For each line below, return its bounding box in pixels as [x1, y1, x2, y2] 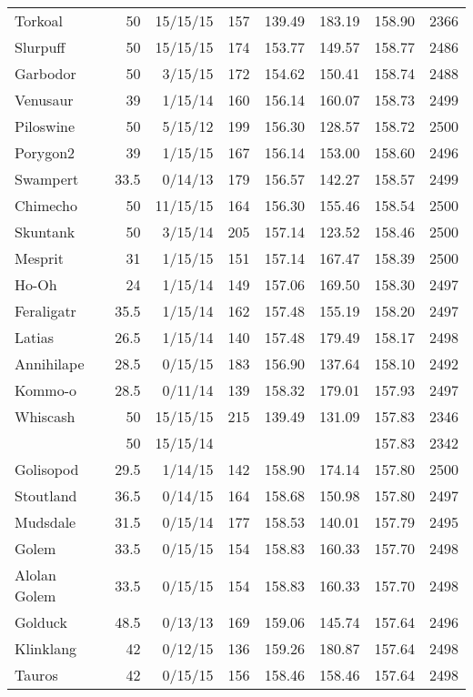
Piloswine [15, 116, 75, 136]
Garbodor [15, 63, 76, 84]
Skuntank [15, 221, 75, 242]
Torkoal [15, 10, 63, 31]
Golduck [15, 611, 67, 632]
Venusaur [15, 89, 74, 110]
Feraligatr [15, 300, 76, 321]
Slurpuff [15, 36, 65, 57]
